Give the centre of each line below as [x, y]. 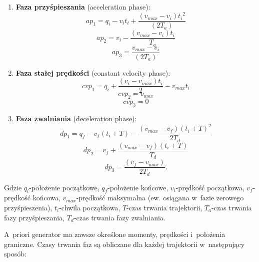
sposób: [15, 254]
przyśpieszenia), [28, 208]
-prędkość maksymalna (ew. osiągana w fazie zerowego [160, 198]
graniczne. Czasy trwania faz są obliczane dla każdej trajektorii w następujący [124, 244]
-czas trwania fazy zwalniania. [119, 217]
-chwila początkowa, [90, 208]
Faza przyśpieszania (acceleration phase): [83, 7]
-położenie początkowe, [64, 187]
